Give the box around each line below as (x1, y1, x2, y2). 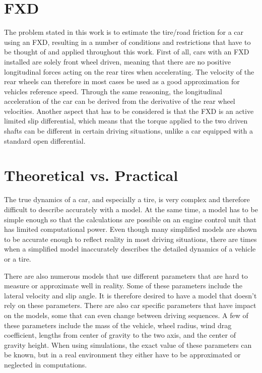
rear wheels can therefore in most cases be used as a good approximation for (4, 76, 240, 87)
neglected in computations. (4, 359, 87, 369)
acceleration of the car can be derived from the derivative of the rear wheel (4, 96, 235, 106)
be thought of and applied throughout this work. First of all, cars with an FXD (4, 46, 249, 57)
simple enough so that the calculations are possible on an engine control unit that (4, 214, 256, 224)
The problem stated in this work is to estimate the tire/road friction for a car (4, 27, 244, 37)
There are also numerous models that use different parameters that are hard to (4, 270, 248, 281)
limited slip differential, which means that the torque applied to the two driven (4, 115, 248, 126)
